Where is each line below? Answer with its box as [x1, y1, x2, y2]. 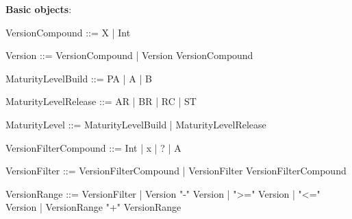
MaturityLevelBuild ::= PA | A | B [5, 71, 152, 85]
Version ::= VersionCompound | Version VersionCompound [5, 48, 253, 62]
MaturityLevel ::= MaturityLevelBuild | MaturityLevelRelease [5, 117, 266, 131]
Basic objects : [5, 2, 72, 16]
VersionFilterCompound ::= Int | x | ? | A [5, 140, 181, 154]
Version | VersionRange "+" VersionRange [5, 200, 181, 214]
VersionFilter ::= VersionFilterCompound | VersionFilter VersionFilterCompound [5, 163, 347, 178]
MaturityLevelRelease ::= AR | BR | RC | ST [5, 94, 197, 108]
